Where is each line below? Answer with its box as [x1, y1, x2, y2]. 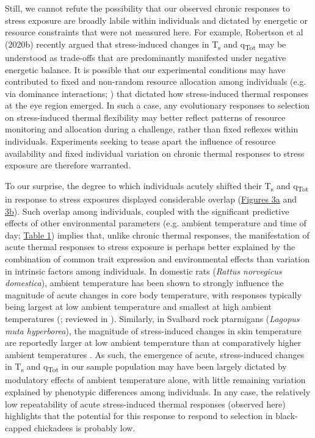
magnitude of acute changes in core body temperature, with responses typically [5, 288, 302, 301]
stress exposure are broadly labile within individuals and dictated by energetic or [5, 13, 308, 26]
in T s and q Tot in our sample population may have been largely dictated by [5, 360, 287, 375]
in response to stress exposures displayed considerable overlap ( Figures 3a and [5, 192, 297, 205]
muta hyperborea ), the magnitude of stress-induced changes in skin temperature [5, 324, 302, 337]
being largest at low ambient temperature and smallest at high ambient [5, 300, 272, 313]
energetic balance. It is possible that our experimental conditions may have [5, 63, 286, 76]
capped [5, 421, 32, 434]
